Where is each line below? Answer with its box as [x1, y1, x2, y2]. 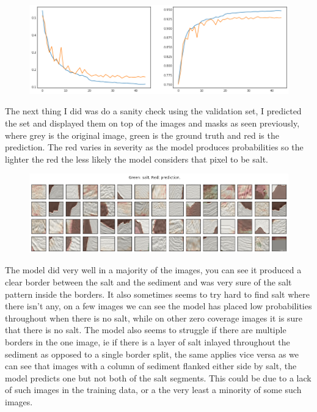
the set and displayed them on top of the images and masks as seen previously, [5, 116, 300, 129]
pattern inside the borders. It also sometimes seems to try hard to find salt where [5, 287, 310, 300]
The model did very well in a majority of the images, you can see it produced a [5, 263, 302, 276]
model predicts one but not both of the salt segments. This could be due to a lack [5, 371, 312, 384]
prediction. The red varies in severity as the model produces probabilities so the [5, 141, 304, 153]
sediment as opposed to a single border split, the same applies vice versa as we [5, 347, 299, 360]
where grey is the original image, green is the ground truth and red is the [5, 128, 279, 141]
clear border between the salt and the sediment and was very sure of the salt [5, 276, 292, 288]
